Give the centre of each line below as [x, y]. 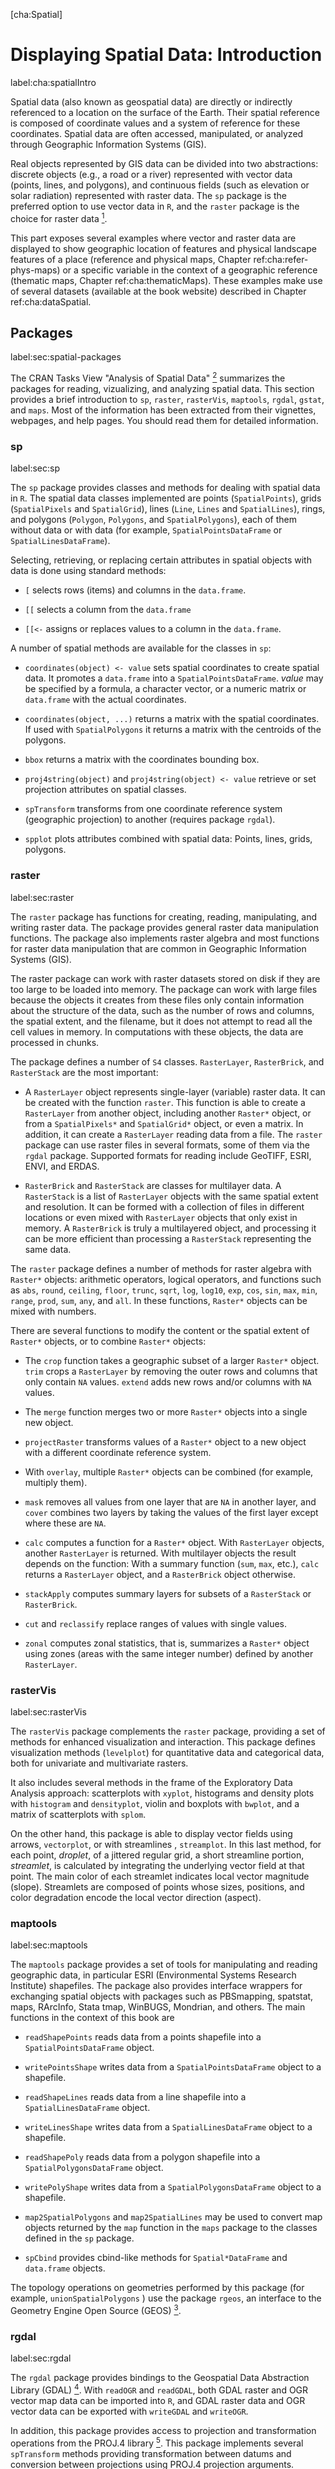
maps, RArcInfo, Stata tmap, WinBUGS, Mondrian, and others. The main [158, 2007]
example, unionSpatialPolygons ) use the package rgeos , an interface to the [166, 2298]
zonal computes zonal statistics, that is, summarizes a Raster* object [167, 1643]
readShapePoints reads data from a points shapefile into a [143, 2037]
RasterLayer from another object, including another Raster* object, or [168, 1113]
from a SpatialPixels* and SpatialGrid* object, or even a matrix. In [164, 1123]
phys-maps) [35, 270]
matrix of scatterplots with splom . [78, 1814]
